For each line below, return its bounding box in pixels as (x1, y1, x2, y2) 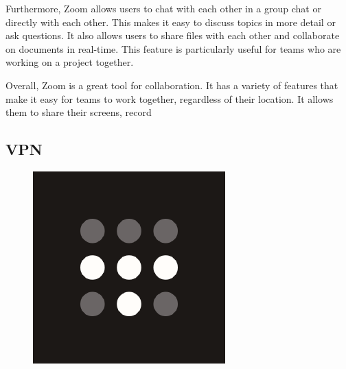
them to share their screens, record (5, 105, 152, 119)
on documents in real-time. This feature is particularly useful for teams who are (5, 41, 341, 56)
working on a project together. (5, 55, 134, 69)
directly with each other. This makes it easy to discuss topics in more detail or (5, 14, 336, 29)
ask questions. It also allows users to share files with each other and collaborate (5, 28, 340, 43)
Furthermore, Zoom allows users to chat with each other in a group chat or (5, 1, 321, 15)
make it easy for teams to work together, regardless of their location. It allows (5, 91, 334, 106)
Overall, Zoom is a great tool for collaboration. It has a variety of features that (5, 78, 338, 92)
